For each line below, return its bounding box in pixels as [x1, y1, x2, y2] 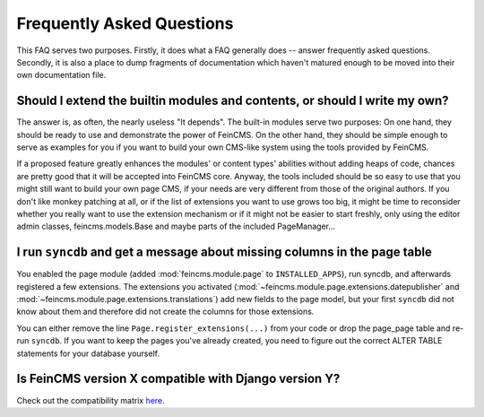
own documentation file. [16, 70, 107, 81]
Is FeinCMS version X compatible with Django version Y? [16, 371, 341, 387]
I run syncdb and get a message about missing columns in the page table [16, 245, 432, 260]
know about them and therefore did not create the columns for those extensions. [16, 306, 315, 317]
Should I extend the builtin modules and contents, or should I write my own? [16, 93, 449, 109]
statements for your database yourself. [16, 348, 160, 359]
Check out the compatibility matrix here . [16, 395, 165, 405]
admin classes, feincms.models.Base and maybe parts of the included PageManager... [16, 221, 336, 232]
